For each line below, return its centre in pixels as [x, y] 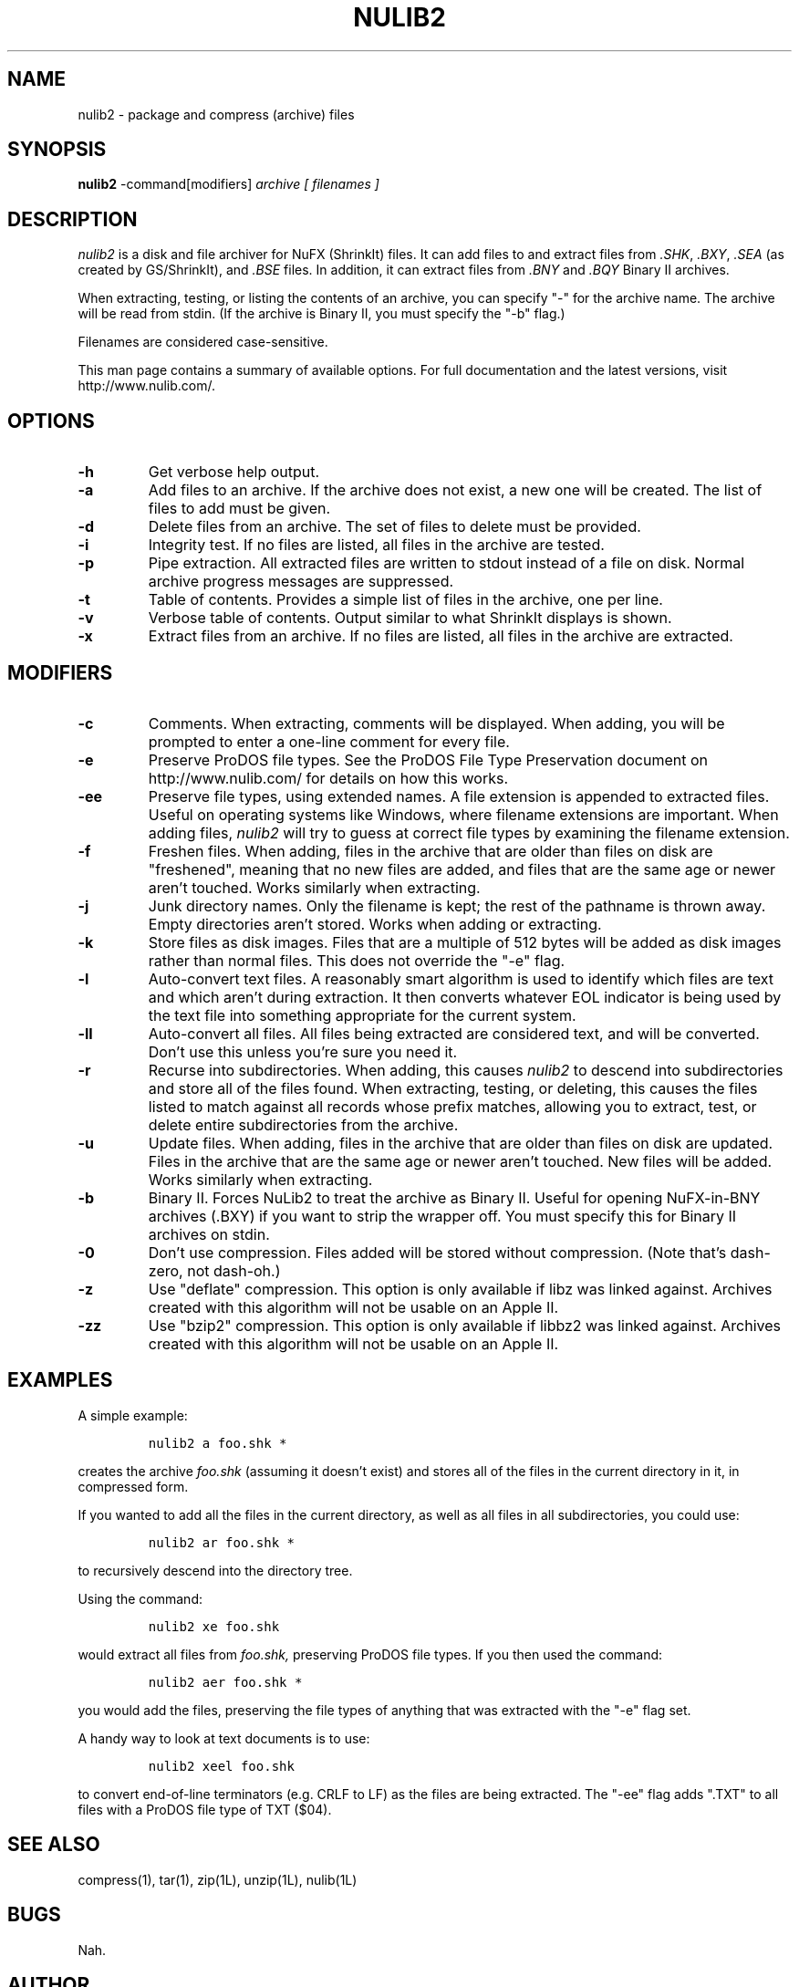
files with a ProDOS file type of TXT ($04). [205, 1809]
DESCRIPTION [73, 219]
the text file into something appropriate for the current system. [362, 1015]
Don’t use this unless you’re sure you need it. [303, 1051]
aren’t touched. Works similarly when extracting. [314, 887]
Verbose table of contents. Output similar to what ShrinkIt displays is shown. [410, 618]
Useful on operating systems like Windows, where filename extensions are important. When [463, 814]
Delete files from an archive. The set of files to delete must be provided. [394, 527]
